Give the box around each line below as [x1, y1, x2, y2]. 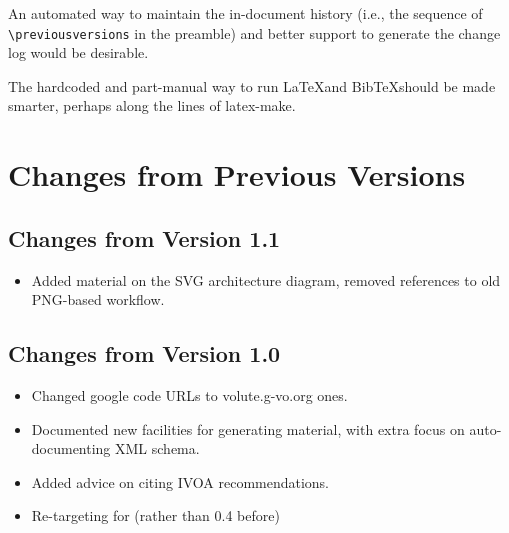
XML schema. [115, 438, 200, 459]
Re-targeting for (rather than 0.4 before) [31, 505, 280, 526]
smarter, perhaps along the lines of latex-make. [8, 95, 296, 116]
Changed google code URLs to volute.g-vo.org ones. [31, 385, 348, 405]
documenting [31, 438, 111, 459]
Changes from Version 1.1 [8, 222, 281, 253]
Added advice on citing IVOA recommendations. [31, 471, 330, 492]
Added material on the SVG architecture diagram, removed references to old [31, 269, 501, 290]
